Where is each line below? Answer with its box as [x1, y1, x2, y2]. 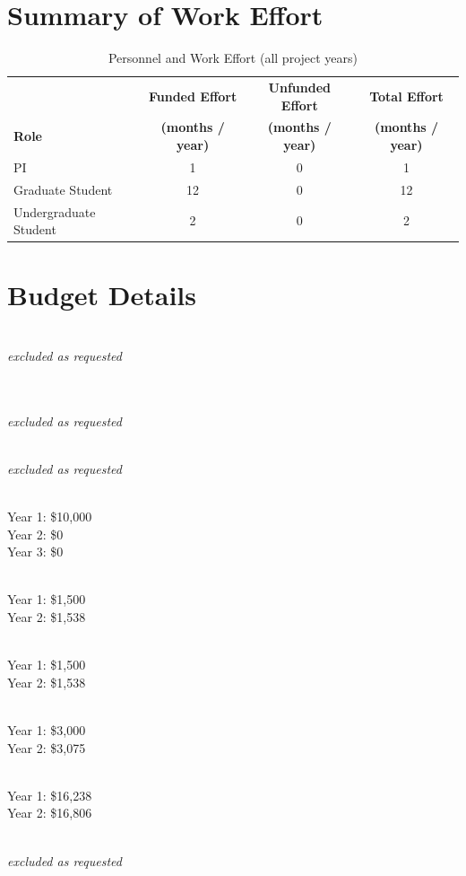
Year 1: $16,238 [7, 785, 92, 804]
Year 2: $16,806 [7, 803, 92, 822]
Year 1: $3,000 [7, 721, 86, 740]
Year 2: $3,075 [7, 738, 86, 757]
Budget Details [7, 276, 196, 313]
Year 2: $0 [7, 524, 64, 543]
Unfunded [268, 77, 332, 96]
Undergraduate [13, 202, 96, 221]
